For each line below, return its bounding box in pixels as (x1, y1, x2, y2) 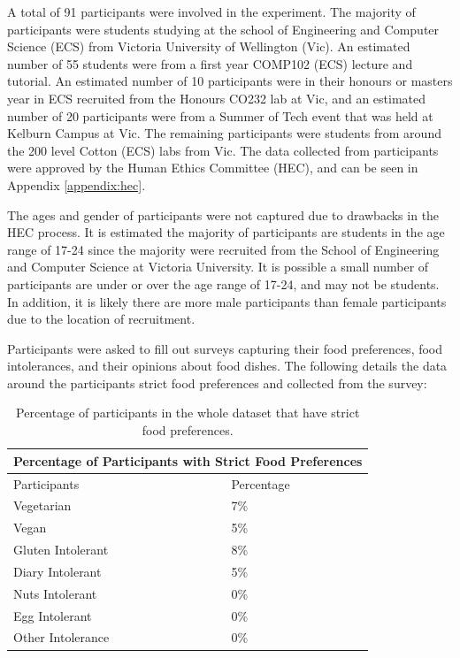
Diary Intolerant (13, 562, 102, 580)
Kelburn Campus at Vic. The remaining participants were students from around (7, 124, 441, 142)
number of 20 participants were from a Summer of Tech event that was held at (7, 106, 433, 125)
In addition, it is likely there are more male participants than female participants (7, 292, 447, 310)
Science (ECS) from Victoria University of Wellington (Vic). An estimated (7, 37, 410, 56)
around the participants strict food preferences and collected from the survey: (7, 373, 427, 392)
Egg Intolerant (13, 606, 92, 624)
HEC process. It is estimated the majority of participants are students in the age (7, 223, 445, 241)
